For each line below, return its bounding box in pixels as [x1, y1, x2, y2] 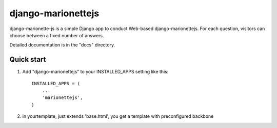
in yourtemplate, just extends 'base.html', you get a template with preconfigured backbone [22, 113, 214, 119]
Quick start [9, 55, 46, 64]
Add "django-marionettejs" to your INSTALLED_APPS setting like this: [22, 69, 169, 75]
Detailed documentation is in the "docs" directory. [9, 42, 115, 48]
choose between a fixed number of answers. [9, 32, 105, 38]
